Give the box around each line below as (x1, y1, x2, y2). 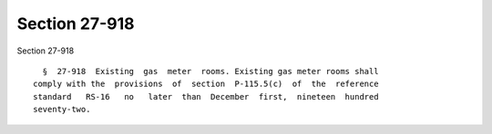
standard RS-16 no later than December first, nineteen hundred (33, 91, 379, 101)
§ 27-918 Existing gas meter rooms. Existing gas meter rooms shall (42, 66, 379, 76)
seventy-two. (33, 104, 91, 115)
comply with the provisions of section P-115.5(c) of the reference (33, 79, 379, 90)
